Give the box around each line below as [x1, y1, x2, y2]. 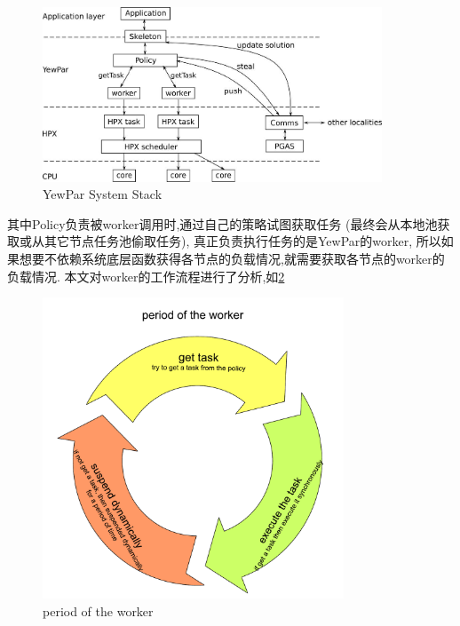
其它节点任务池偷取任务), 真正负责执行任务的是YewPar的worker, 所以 [44, 232, 441, 250]
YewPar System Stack [43, 185, 163, 203]
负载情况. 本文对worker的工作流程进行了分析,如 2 [7, 266, 285, 285]
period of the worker [43, 601, 154, 620]
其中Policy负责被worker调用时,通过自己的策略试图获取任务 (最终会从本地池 [7, 214, 438, 233]
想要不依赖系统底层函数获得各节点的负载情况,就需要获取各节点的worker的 [19, 249, 445, 267]
